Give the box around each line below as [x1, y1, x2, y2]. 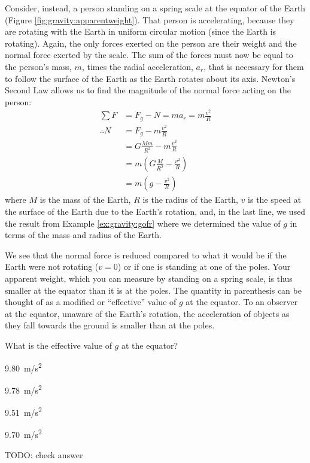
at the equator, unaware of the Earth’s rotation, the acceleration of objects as [5, 307, 290, 319]
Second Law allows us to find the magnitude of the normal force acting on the [5, 84, 291, 96]
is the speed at [248, 193, 302, 206]
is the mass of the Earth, [39, 193, 131, 206]
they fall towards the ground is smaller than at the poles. [5, 319, 215, 331]
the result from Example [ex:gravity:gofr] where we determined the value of [5, 217, 281, 229]
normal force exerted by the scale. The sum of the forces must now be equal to [5, 48, 293, 61]
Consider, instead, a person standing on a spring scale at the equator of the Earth [5, 2, 306, 14]
